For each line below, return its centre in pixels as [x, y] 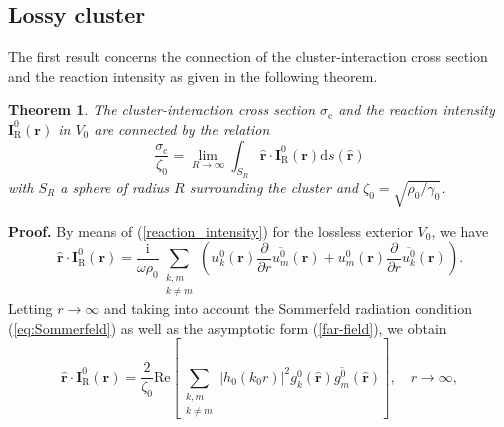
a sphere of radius [115, 186]
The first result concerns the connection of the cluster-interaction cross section [248, 56]
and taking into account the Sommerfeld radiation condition [287, 307]
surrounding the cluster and [274, 186]
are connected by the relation [182, 128]
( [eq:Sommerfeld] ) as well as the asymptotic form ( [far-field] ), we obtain [227, 327]
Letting [30, 307]
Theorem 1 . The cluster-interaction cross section [162, 109]
